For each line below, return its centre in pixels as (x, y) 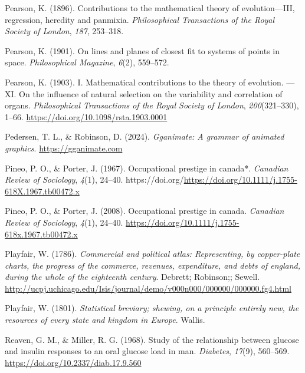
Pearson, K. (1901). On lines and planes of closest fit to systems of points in (142, 50)
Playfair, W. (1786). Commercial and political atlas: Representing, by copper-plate (152, 254)
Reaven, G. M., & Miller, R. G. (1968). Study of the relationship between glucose (152, 339)
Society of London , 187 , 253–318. (64, 31)
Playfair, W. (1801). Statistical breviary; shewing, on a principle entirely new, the (152, 308)
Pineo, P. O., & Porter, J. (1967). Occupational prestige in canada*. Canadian (147, 168)
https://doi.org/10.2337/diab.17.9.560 (73, 362)
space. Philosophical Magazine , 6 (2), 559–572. (87, 62)
